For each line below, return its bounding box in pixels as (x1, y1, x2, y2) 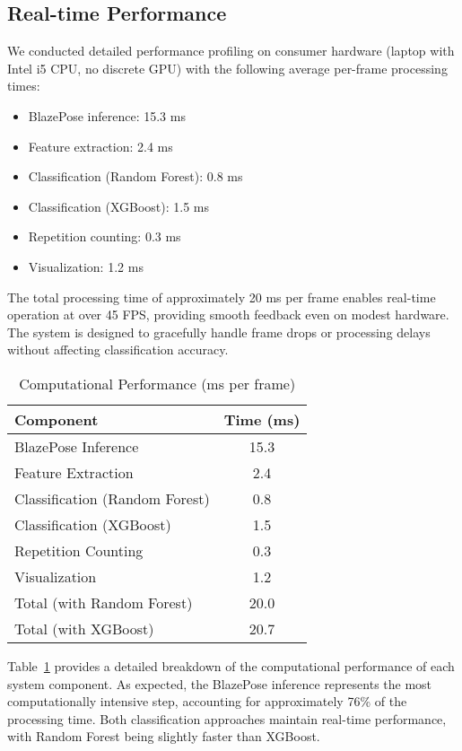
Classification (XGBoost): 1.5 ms (28, 196, 210, 215)
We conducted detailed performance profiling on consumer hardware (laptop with (7, 41, 455, 60)
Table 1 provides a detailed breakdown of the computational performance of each (7, 656, 455, 675)
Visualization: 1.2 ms (28, 257, 144, 275)
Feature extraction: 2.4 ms (28, 136, 173, 155)
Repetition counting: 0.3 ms (28, 227, 181, 246)
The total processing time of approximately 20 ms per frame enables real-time (7, 287, 436, 306)
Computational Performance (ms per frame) (19, 372, 296, 394)
